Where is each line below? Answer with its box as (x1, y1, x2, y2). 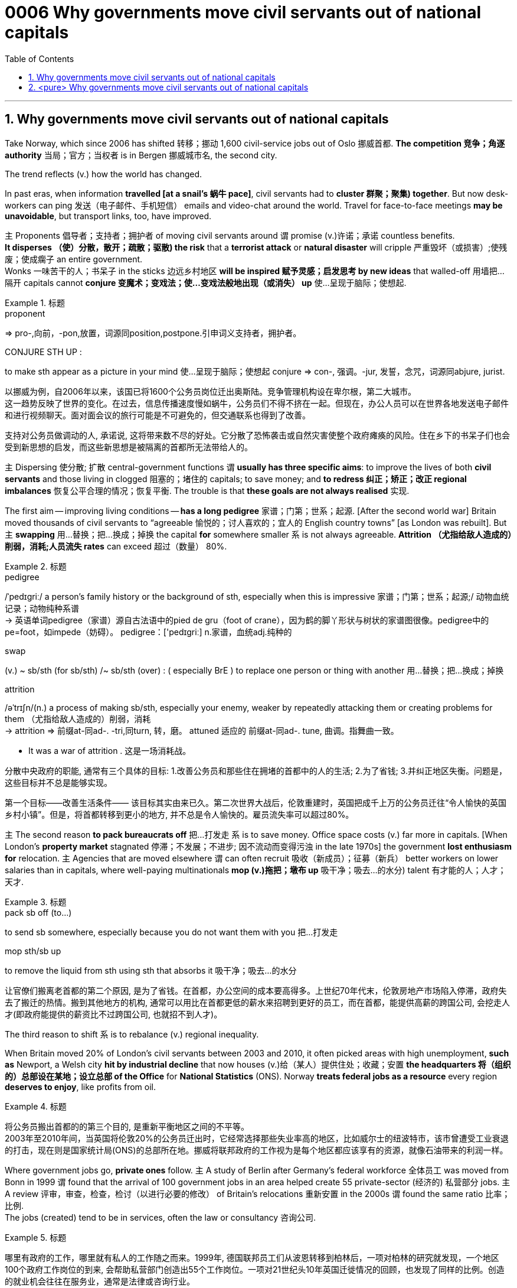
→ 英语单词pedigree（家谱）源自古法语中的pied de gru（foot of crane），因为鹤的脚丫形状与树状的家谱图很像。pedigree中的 (5, 614, 489, 625)
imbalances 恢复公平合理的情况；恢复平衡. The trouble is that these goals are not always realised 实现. (5, 485, 410, 496)
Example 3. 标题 (5, 896, 67, 907)
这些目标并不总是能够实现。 (5, 777, 112, 788)
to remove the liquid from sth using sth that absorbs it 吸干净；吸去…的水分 (5, 965, 297, 975)
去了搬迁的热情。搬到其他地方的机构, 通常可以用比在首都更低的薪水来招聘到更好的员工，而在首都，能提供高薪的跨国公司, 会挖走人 (5, 997, 510, 1007)
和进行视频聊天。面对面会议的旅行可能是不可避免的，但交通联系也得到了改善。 (5, 409, 310, 420)
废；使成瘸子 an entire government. (5, 253, 143, 264)
